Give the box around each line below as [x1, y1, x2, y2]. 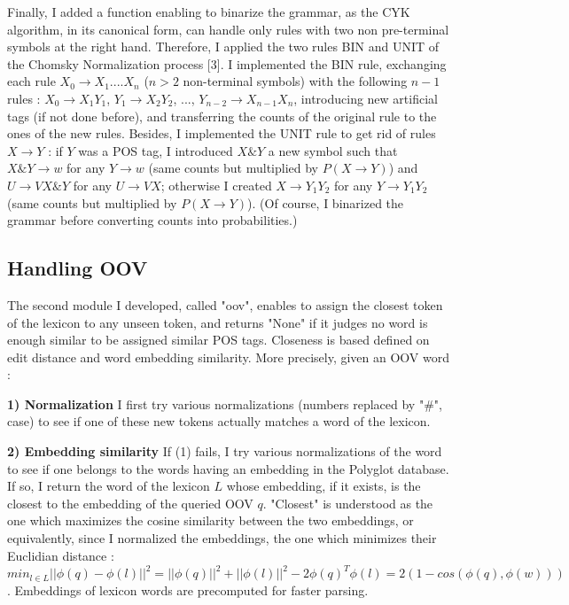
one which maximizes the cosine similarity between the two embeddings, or [7, 511, 414, 530]
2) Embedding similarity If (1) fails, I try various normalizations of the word [7, 442, 442, 461]
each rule [7, 72, 56, 90]
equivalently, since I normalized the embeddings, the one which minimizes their [7, 529, 437, 547]
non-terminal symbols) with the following [183, 72, 408, 90]
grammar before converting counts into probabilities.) [7, 211, 298, 229]
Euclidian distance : [7, 546, 114, 564]
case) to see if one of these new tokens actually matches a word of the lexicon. [7, 412, 431, 430]
